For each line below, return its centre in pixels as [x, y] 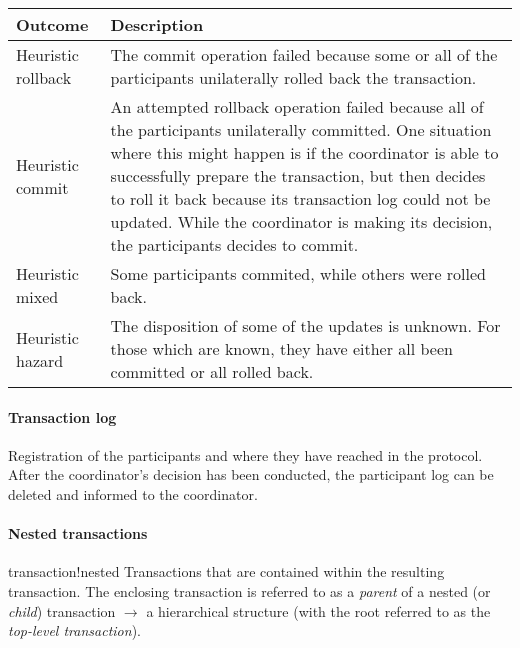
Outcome [52, 24]
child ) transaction [62, 610]
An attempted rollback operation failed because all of [297, 106]
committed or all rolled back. [212, 371]
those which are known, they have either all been [281, 348]
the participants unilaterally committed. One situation [301, 129]
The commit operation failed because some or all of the [304, 54]
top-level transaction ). [74, 630]
